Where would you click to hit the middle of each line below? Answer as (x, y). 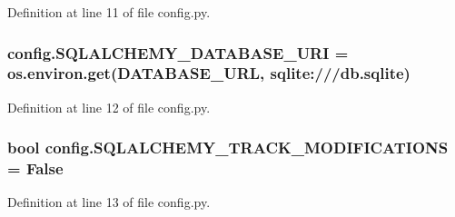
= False (35, 168)
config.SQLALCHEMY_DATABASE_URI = (178, 52)
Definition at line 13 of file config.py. (109, 202)
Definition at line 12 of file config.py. (109, 107)
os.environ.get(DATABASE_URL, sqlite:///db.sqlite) (209, 73)
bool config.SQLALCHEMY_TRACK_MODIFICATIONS (228, 148)
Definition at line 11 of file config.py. (109, 12)
